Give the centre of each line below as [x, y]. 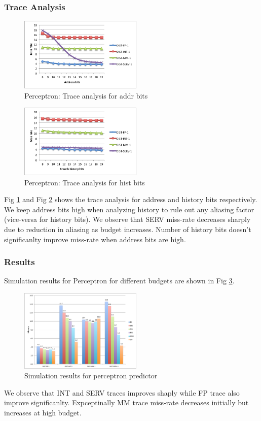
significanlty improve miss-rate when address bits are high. [95, 239]
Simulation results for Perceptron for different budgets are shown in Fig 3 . [119, 281]
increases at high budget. [43, 413]
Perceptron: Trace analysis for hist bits [85, 182]
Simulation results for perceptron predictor [91, 376]
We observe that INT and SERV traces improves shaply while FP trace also [122, 392]
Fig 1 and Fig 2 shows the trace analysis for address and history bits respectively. [131, 199]
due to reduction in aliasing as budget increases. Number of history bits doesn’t [128, 229]
